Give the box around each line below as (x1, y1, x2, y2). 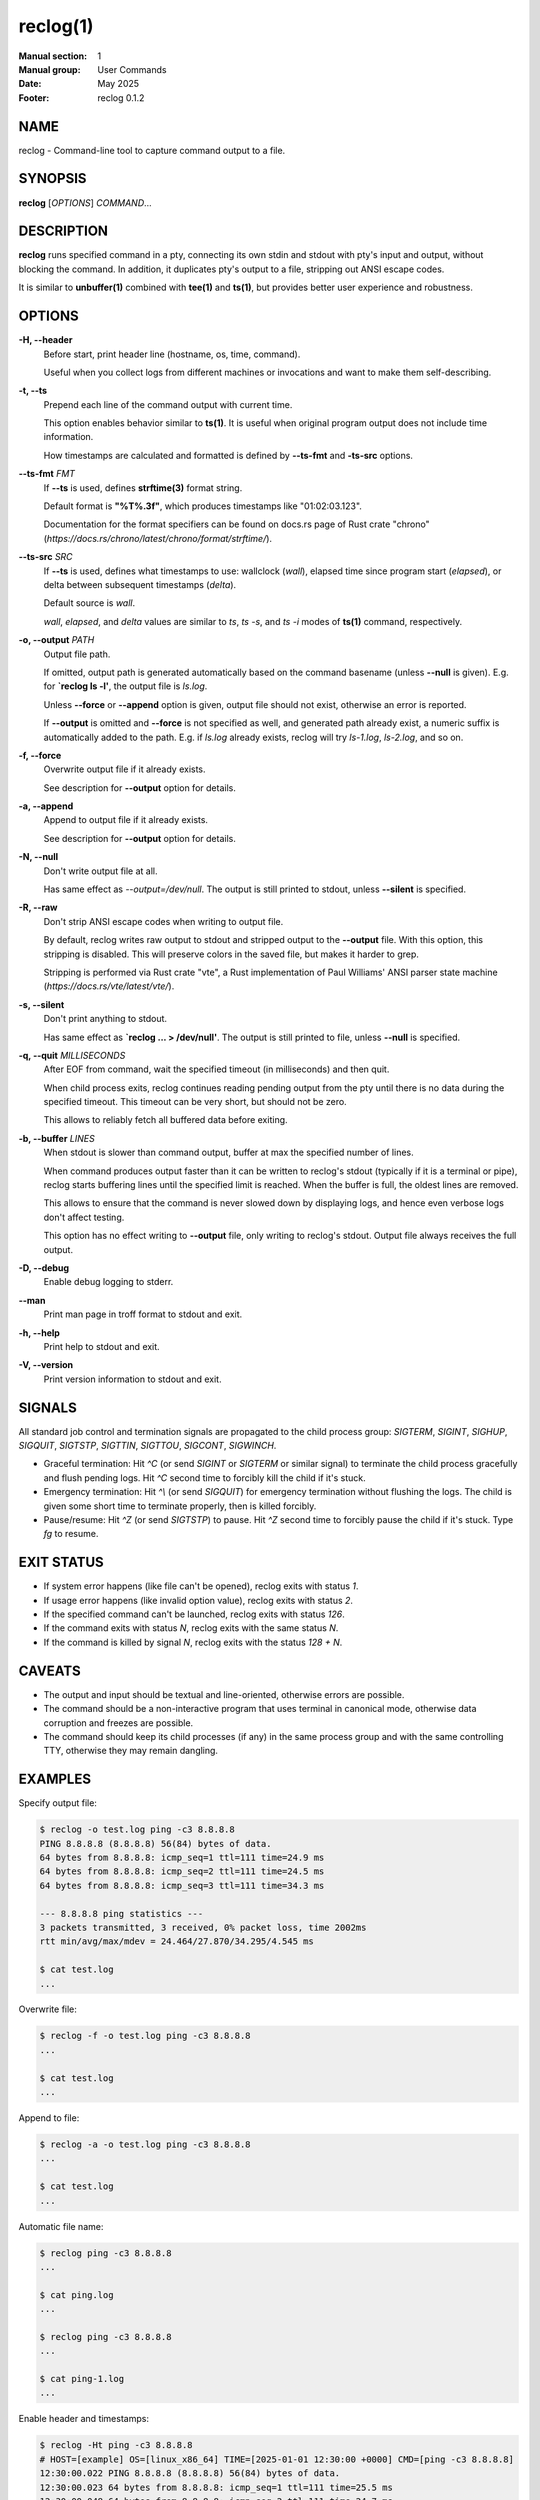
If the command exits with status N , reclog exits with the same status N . (43, 1622, 339, 1634)
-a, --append (18, 800, 74, 812)
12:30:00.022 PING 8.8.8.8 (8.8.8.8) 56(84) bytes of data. (39, 2468, 341, 2479)
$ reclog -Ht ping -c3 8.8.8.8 (39, 2440, 194, 2451)
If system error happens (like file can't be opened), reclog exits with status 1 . (43, 1580, 359, 1592)
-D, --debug (18, 1262, 70, 1274)
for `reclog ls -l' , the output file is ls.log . (43, 680, 208, 692)
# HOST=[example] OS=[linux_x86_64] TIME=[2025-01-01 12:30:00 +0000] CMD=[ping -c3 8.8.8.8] (39, 2453, 515, 2465)
